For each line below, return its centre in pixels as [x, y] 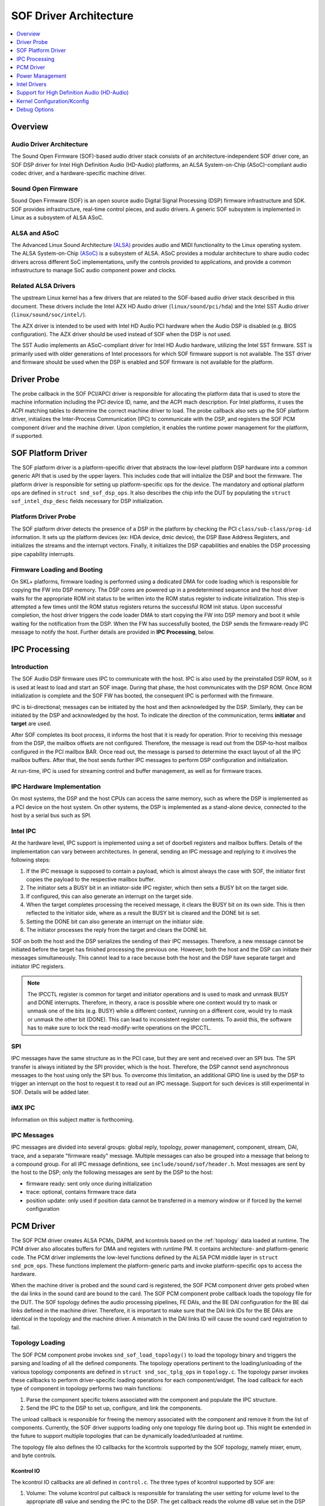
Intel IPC [23, 831]
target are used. [31, 723]
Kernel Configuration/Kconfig [53, 101]
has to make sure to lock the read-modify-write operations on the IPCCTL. [119, 1028]
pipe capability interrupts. [43, 554]
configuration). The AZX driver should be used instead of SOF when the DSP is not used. [121, 334]
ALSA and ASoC [35, 233]
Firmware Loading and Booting [57, 569]
